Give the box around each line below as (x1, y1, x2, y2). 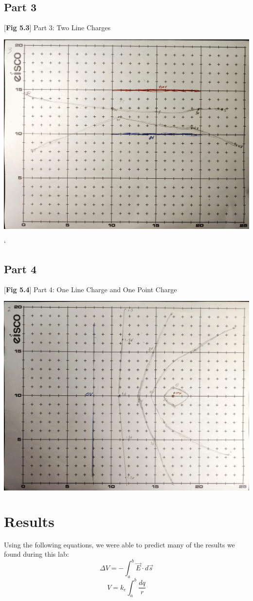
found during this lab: (4, 549, 69, 559)
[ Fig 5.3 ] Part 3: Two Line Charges (4, 22, 111, 33)
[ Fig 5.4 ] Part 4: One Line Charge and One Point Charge (4, 284, 177, 294)
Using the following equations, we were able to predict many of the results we (4, 539, 235, 549)
